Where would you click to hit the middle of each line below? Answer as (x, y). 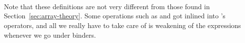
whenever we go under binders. (50, 35)
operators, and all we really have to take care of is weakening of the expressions (122, 25)
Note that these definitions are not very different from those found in (107, 6)
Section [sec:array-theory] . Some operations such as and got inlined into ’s (115, 16)
